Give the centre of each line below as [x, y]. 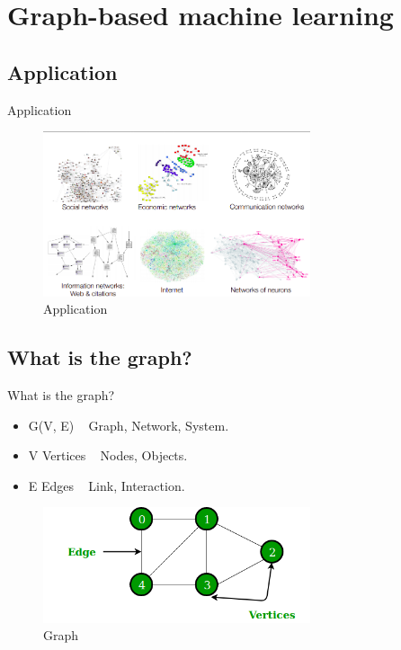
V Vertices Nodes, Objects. [108, 455]
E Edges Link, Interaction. [107, 485]
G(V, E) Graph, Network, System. [129, 425]
